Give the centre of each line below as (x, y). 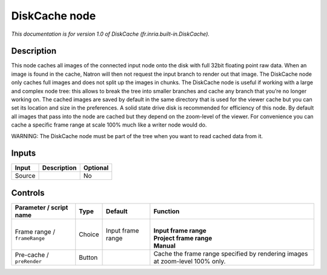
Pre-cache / (32, 254)
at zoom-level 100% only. (190, 261)
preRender (28, 261)
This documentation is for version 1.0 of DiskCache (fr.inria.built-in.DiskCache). (111, 34)
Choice (89, 234)
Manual (164, 246)
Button (88, 257)
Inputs (24, 154)
